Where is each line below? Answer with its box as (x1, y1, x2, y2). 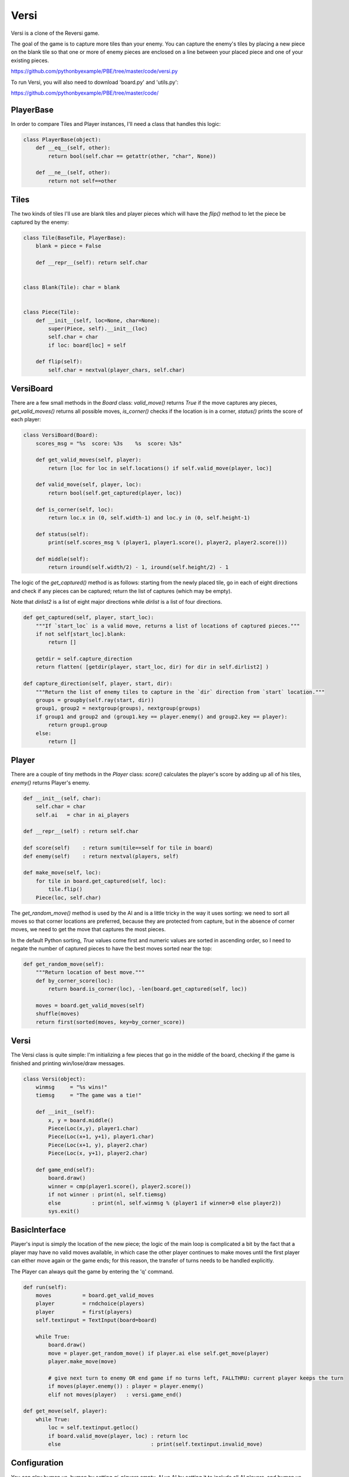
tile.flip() (48, 886, 83, 893)
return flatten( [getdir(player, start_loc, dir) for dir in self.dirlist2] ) (35, 663, 269, 671)
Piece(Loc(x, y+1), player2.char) (48, 1150, 148, 1157)
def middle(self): (35, 555, 89, 562)
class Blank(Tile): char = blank (23, 284, 120, 291)
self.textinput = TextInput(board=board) (35, 1317, 157, 1323)
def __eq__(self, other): (35, 145, 111, 151)
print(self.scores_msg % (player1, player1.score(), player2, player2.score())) (48, 539, 288, 546)
